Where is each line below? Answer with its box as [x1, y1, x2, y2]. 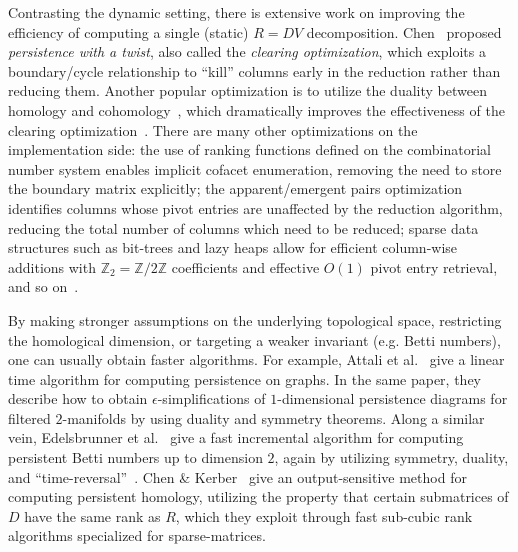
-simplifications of [157, 388, 266, 409]
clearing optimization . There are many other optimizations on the [8, 119, 418, 140]
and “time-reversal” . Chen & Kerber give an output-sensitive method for [8, 466, 467, 487]
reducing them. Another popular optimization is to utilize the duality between [8, 80, 487, 101]
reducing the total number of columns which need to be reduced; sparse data [8, 217, 479, 238]
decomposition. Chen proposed [306, 21, 502, 42]
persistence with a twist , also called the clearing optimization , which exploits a [8, 41, 486, 62]
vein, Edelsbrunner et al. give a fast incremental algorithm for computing [8, 427, 464, 448]
